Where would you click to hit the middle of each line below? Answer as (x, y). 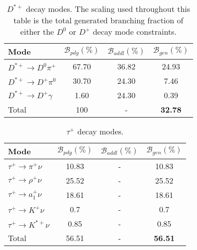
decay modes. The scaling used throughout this (108, 9)
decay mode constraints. (135, 31)
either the (37, 31)
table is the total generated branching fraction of (98, 20)
